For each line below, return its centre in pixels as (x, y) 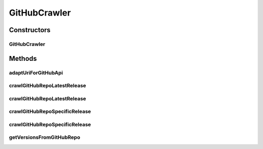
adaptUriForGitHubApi (36, 73)
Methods (23, 58)
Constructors (30, 30)
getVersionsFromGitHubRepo (45, 137)
